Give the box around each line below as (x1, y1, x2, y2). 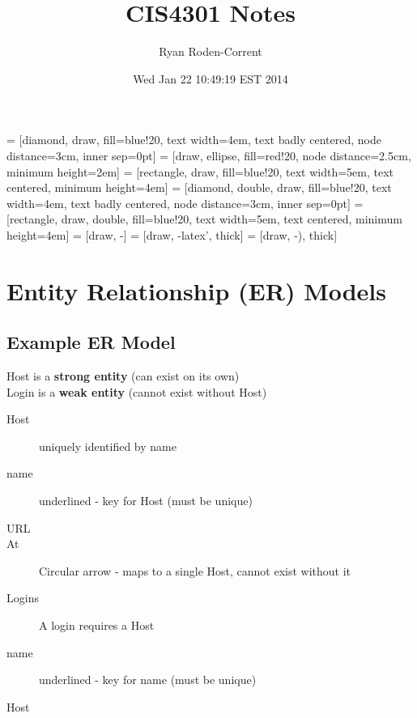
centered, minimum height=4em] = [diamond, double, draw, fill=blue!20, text (6, 179, 392, 196)
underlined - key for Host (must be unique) (39, 492, 253, 509)
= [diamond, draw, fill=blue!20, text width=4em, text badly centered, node (6, 131, 381, 148)
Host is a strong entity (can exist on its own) (6, 367, 240, 384)
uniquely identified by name (39, 437, 177, 454)
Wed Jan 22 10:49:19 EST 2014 (133, 70, 288, 87)
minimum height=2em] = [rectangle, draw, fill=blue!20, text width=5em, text (6, 163, 394, 180)
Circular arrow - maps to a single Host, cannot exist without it (39, 562, 351, 579)
